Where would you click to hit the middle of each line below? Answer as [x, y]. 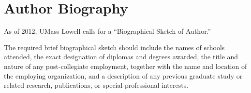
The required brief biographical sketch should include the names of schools [114, 47]
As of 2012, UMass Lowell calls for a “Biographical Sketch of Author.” [108, 31]
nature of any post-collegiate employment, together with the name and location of [125, 66]
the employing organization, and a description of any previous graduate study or [123, 75]
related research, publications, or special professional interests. [96, 85]
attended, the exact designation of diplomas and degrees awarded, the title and [121, 57]
